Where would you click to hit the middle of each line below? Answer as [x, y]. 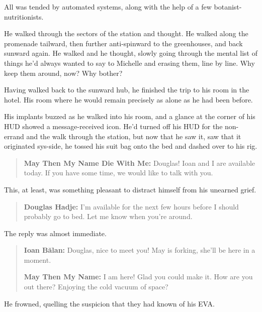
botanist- [228, 7]
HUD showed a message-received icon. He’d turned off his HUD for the [113, 126]
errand [14, 136]
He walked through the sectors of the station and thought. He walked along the [126, 33]
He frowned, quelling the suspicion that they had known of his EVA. [109, 303]
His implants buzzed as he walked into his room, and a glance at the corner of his [130, 116]
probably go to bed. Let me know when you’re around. [108, 216]
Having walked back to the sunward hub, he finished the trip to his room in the [127, 90]
